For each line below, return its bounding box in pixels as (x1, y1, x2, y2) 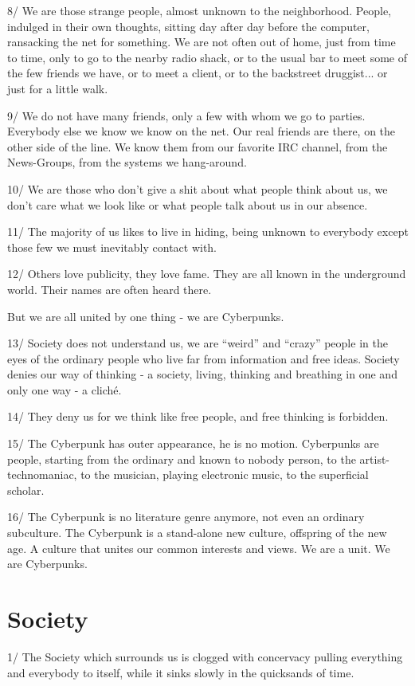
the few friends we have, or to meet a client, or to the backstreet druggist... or (7, 65, 388, 81)
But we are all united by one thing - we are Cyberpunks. (7, 308, 284, 324)
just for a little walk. (7, 80, 108, 96)
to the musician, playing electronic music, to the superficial (80, 466, 369, 483)
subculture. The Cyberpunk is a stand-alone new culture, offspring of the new (7, 524, 387, 541)
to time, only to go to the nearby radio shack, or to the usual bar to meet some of (7, 49, 408, 65)
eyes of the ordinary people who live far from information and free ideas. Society (7, 350, 400, 367)
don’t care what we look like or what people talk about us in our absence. (7, 196, 368, 213)
